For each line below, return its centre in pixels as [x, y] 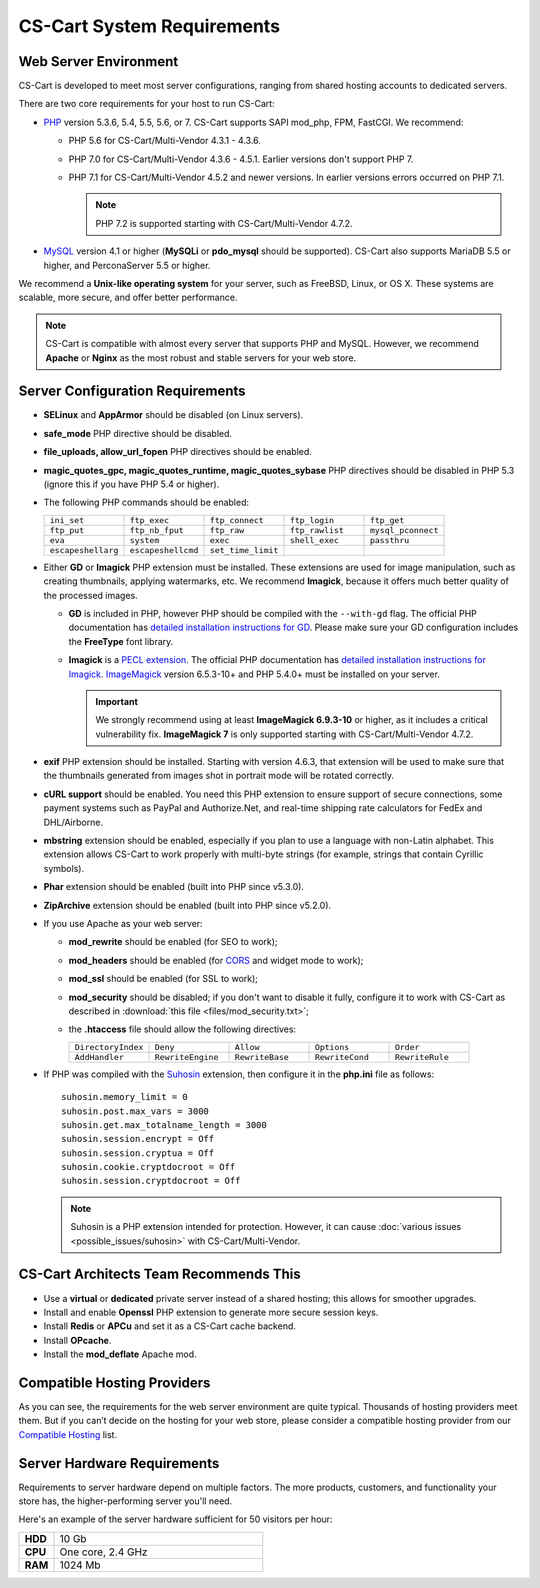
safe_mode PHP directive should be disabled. [138, 433]
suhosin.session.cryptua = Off [138, 1153]
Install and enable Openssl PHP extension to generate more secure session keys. [211, 1312]
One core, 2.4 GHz [103, 1552]
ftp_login [312, 520]
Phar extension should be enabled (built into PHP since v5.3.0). [174, 887]
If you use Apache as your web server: [123, 923]
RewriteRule [422, 1056]
